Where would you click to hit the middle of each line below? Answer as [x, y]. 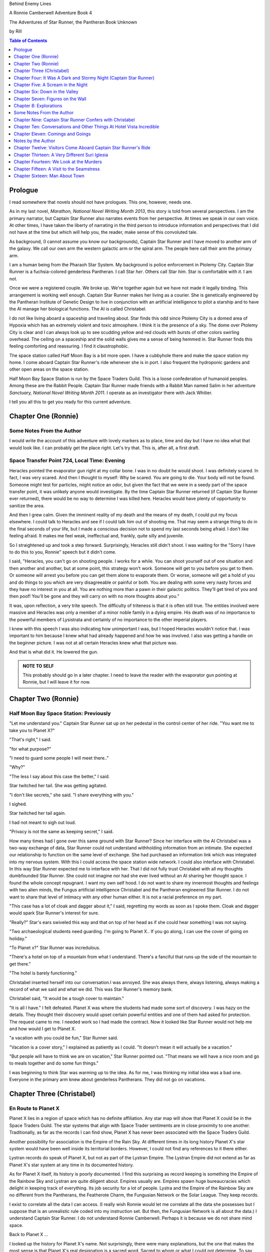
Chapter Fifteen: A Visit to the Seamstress [57, 169]
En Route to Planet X [34, 1108]
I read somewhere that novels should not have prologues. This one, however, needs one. [100, 202]
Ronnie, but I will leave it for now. [57, 682]
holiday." [18, 938]
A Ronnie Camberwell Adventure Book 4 [51, 13]
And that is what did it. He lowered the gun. [54, 652]
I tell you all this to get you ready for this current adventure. [70, 402]
